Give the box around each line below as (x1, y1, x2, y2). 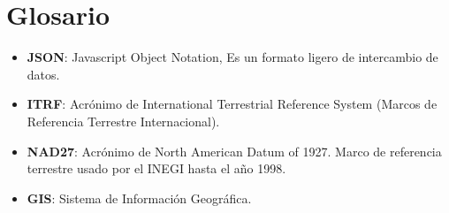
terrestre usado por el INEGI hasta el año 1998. (27, 159, 286, 178)
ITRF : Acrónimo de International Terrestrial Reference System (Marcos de (27, 95, 438, 113)
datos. (27, 65, 60, 83)
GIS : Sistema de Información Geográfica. (27, 188, 252, 207)
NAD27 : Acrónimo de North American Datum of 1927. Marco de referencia (27, 141, 442, 160)
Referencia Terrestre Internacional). (27, 111, 220, 130)
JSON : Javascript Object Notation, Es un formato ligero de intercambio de (27, 48, 438, 66)
